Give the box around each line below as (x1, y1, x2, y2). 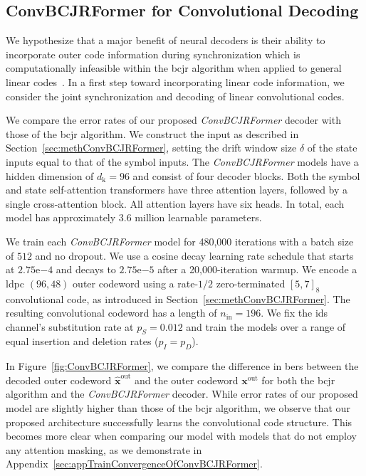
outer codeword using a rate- (73, 275, 199, 290)
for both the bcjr (261, 372, 335, 387)
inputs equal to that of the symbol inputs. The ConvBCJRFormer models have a (6, 154, 359, 169)
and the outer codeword (135, 372, 239, 387)
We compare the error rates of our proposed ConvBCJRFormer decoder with (6, 112, 341, 127)
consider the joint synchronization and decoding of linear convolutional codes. (6, 88, 345, 103)
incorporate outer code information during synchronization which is (6, 46, 300, 61)
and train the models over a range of (186, 319, 346, 334)
